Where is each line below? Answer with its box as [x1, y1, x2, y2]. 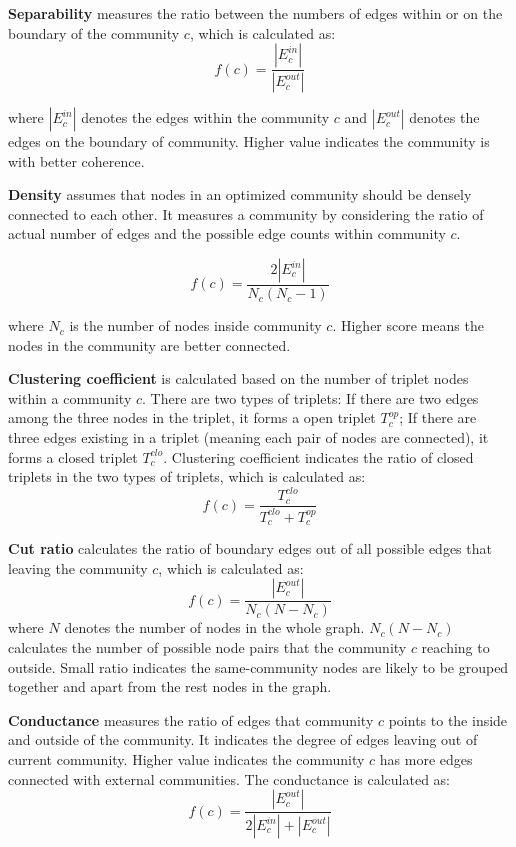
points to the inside [388, 709, 508, 730]
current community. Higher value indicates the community [8, 748, 365, 769]
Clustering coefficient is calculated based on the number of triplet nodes [8, 368, 469, 389]
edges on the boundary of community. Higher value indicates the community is [8, 131, 490, 152]
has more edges [379, 748, 473, 769]
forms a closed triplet [8, 446, 138, 467]
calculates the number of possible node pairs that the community [8, 636, 407, 657]
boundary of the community [8, 22, 180, 43]
